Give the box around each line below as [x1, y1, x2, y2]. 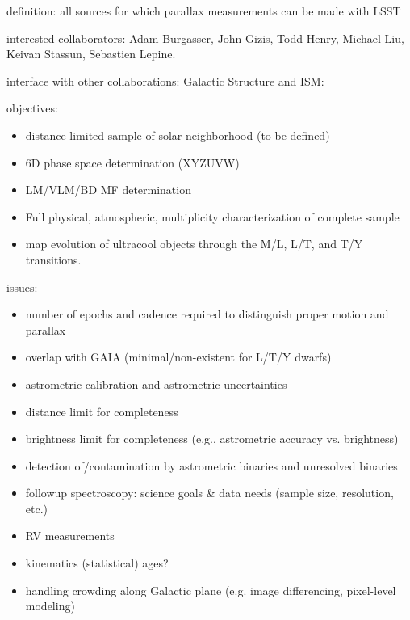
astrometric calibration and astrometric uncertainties [25, 375, 287, 392]
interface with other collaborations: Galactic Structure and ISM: [6, 72, 324, 89]
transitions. [25, 251, 82, 268]
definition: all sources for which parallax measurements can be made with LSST [6, 2, 401, 19]
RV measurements [25, 527, 115, 544]
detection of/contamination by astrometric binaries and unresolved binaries [25, 457, 398, 474]
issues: [6, 278, 38, 295]
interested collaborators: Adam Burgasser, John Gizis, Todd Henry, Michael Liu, [6, 29, 404, 46]
